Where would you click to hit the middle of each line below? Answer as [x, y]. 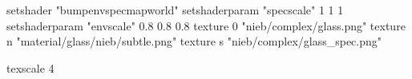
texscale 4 [30, 67]
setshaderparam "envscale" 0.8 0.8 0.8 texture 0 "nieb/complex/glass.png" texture [206, 25]
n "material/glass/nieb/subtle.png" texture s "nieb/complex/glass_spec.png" [194, 41]
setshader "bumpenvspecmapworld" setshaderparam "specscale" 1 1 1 [175, 10]
